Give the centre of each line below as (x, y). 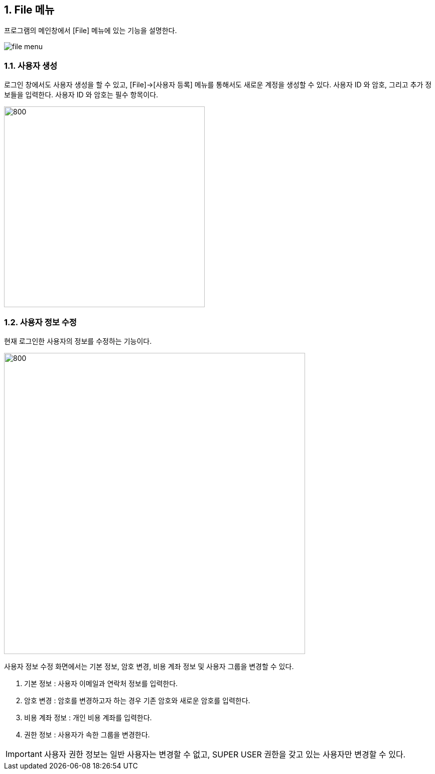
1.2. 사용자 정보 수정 (40, 322)
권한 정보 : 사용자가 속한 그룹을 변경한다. (87, 734)
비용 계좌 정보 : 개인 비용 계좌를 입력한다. (88, 717)
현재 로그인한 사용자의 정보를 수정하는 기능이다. (78, 341)
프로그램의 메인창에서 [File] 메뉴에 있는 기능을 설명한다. (91, 31)
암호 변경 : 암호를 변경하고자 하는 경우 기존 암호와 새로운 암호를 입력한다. (137, 700)
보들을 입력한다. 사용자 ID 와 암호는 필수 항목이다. (81, 95)
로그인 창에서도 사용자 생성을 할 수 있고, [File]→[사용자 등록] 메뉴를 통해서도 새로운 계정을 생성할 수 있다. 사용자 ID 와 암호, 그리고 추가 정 (218, 85)
